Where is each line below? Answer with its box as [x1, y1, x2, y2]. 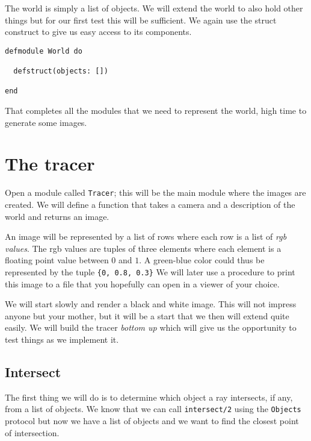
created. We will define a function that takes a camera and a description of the [5, 198, 295, 211]
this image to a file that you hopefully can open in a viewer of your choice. [5, 277, 280, 290]
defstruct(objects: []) [13, 67, 108, 76]
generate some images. [5, 116, 87, 128]
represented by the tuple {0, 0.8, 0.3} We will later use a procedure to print [5, 266, 295, 278]
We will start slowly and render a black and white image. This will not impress [5, 298, 297, 310]
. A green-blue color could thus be [139, 254, 265, 266]
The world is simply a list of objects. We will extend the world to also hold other [5, 2, 303, 14]
